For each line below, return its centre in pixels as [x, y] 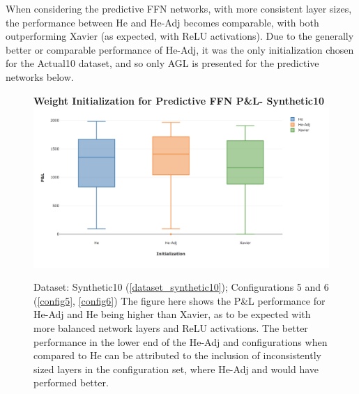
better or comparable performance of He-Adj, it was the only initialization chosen [180, 49]
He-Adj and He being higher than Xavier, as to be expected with [172, 314]
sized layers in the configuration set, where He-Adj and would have [176, 369]
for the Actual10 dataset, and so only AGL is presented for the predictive [162, 63]
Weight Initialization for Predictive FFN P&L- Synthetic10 [179, 100]
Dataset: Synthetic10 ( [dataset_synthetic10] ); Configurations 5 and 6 [181, 287]
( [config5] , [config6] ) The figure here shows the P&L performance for [179, 300]
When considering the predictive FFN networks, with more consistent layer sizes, [179, 8]
